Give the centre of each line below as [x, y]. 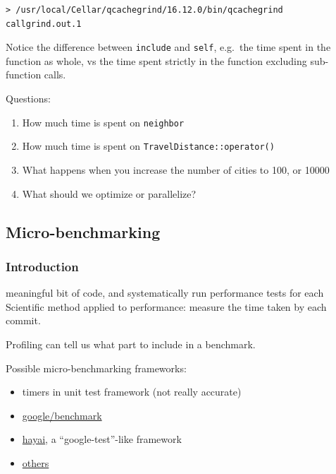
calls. [55, 75]
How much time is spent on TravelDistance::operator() [148, 146]
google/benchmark [62, 415]
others [36, 462]
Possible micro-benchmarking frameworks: [96, 368]
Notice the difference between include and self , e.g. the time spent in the [168, 47]
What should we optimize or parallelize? [109, 193]
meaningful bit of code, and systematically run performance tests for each [165, 293]
